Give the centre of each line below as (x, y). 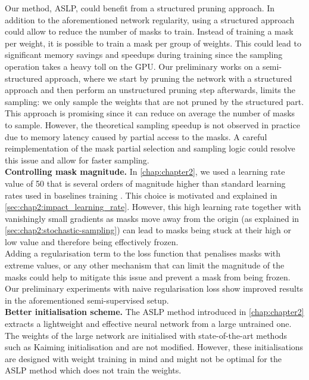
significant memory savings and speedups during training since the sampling (144, 55)
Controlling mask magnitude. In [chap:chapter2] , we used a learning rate (145, 172)
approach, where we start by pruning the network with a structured (168, 78)
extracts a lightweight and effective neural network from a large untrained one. (148, 324)
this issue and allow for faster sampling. (77, 160)
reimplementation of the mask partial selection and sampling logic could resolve (150, 148)
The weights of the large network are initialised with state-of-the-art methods (146, 335)
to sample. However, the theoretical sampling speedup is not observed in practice (152, 124)
